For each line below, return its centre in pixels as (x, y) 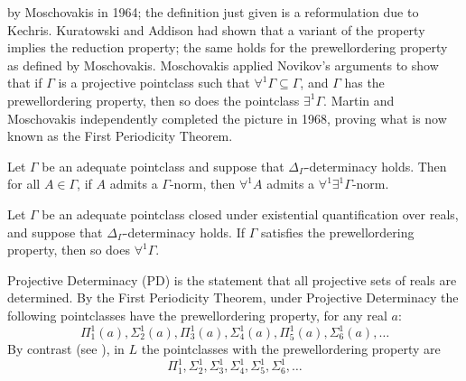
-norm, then (202, 184)
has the (364, 83)
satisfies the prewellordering (337, 232)
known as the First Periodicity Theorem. (120, 136)
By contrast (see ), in (66, 348)
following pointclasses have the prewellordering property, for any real (197, 315)
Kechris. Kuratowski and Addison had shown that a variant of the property (216, 29)
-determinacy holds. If (184, 232)
